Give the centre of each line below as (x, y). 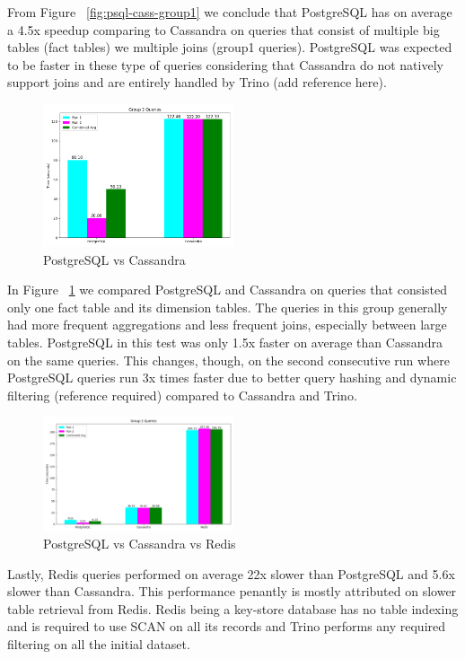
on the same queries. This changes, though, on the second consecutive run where (228, 360)
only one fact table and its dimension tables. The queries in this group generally (228, 307)
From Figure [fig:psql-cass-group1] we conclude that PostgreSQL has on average (230, 12)
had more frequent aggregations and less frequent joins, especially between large (227, 325)
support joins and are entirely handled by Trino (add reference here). (197, 82)
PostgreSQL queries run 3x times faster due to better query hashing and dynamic (232, 378)
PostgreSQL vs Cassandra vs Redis (140, 544)
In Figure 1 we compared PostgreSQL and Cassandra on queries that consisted (228, 290)
